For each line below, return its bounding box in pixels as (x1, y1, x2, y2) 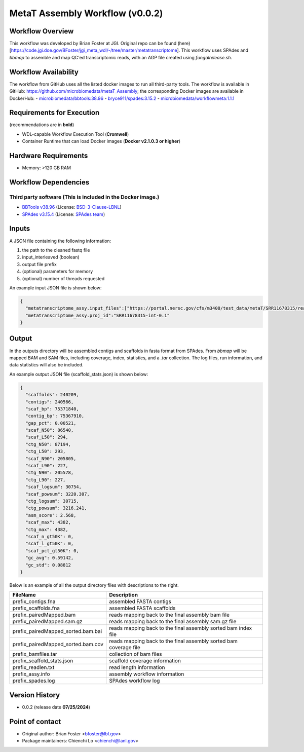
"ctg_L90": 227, (25, 477, 66, 482)
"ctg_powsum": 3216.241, (25, 505, 87, 511)
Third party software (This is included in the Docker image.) (9, 193, 160, 200)
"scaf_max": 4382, (25, 519, 71, 525)
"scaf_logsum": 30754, (25, 484, 82, 490)
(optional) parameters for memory (22, 269, 93, 275)
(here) (177, 41, 191, 47)
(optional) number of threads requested (22, 275, 105, 281)
